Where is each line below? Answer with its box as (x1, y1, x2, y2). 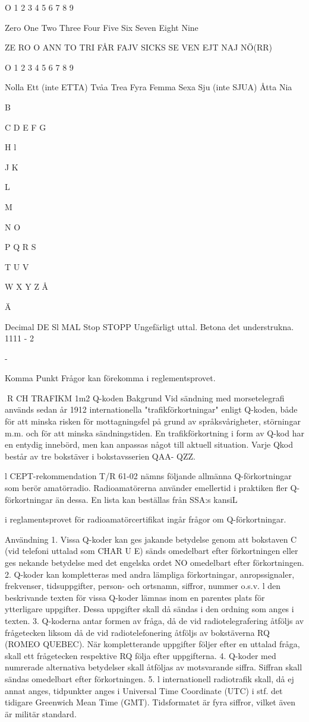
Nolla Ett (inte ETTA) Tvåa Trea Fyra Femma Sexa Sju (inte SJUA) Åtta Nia (5, 81, 292, 93)
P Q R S (5, 240, 36, 253)
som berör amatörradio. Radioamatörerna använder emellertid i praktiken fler (5, 482, 288, 494)
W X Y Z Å (5, 280, 49, 293)
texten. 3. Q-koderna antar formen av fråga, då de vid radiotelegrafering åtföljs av (5, 614, 304, 626)
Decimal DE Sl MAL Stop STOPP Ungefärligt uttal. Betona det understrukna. (5, 320, 294, 332)
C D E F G (5, 121, 46, 133)
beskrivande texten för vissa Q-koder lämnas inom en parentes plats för (5, 591, 265, 603)
